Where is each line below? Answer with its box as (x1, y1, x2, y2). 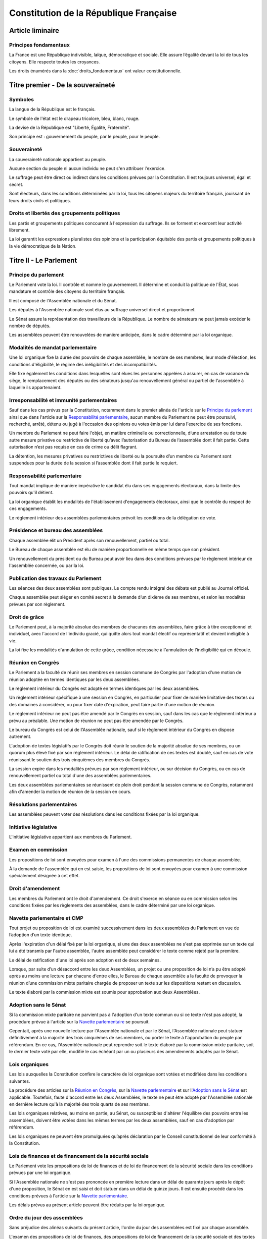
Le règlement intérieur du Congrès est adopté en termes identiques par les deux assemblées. (9, 685, 200, 691)
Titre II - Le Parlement (9, 256, 77, 265)
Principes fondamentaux (9, 41, 70, 48)
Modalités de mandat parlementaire (9, 344, 97, 351)
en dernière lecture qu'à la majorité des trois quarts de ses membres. (9, 1101, 150, 1107)
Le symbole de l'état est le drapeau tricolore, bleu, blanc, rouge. (9, 115, 140, 121)
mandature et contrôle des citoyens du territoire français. (9, 288, 126, 294)
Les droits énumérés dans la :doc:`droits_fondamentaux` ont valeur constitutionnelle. (9, 68, 181, 74)
